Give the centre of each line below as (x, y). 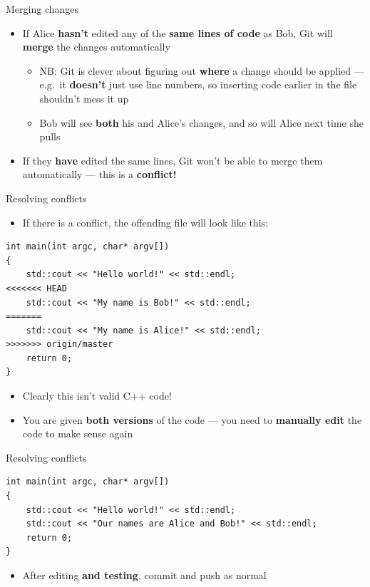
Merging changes (42, 9)
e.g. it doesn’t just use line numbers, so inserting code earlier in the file (198, 84)
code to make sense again (78, 433)
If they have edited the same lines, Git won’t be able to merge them (173, 160)
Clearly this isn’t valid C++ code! (97, 396)
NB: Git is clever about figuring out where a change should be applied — (202, 70)
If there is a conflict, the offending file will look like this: (145, 222)
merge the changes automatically (96, 47)
